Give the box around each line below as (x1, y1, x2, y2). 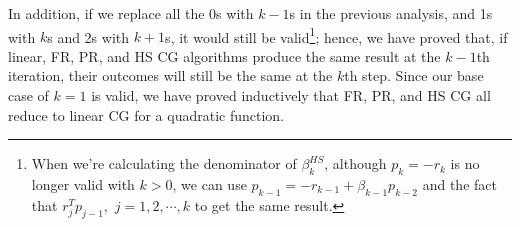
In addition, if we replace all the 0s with (8, 3, 254, 23)
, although (324, 153, 387, 174)
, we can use (172, 174, 247, 195)
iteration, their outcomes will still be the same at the (8, 65, 333, 86)
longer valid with (31, 174, 135, 195)
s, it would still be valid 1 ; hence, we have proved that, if (165, 23, 508, 47)
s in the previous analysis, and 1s (289, 3, 493, 23)
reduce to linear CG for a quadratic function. (8, 104, 285, 125)
